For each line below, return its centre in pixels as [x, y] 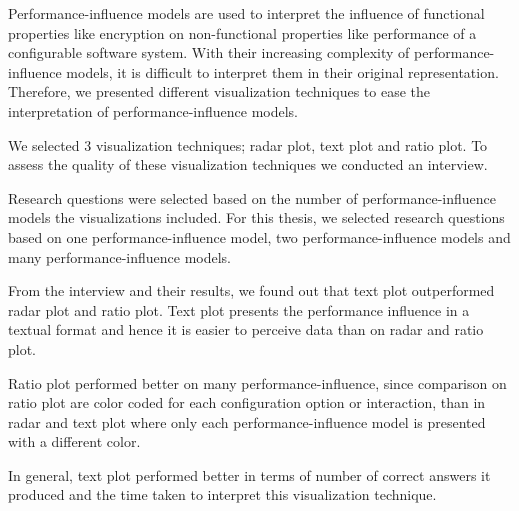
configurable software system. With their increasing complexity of [209, 52]
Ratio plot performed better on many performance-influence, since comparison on [257, 382]
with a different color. [74, 441]
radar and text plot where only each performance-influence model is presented [247, 421]
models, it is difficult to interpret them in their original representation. [282, 71]
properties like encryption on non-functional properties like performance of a [242, 32]
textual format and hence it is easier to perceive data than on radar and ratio [246, 329]
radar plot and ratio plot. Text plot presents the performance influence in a [239, 309]
